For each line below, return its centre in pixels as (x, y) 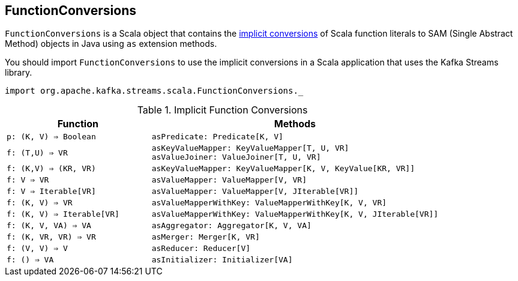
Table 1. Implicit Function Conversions (222, 110)
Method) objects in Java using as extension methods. (111, 44)
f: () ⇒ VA (30, 260)
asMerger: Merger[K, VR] (206, 237)
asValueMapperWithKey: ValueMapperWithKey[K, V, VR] (269, 203)
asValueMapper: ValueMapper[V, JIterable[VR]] (255, 192)
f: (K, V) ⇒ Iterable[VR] (63, 214)
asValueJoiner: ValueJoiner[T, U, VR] (236, 157)
